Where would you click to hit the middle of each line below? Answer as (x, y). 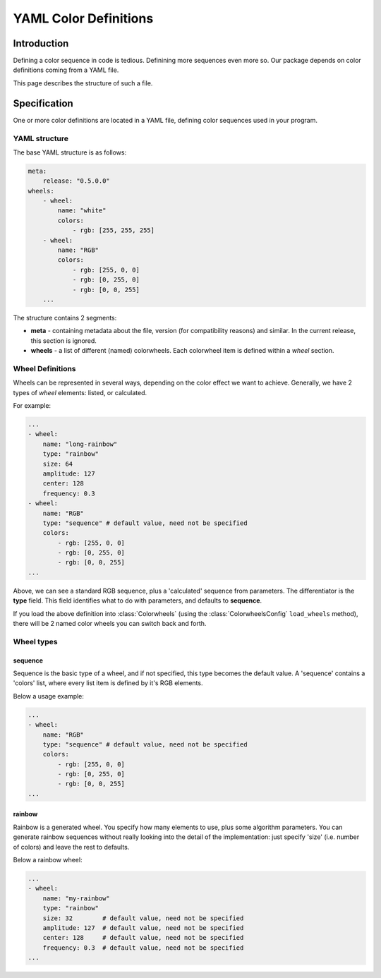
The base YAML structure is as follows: (70, 152)
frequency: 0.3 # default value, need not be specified (143, 948)
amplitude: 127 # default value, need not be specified (143, 928)
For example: (32, 406)
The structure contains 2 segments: (65, 318)
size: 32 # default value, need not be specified (143, 918)
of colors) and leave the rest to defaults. (71, 847)
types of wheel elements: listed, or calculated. (80, 392)
